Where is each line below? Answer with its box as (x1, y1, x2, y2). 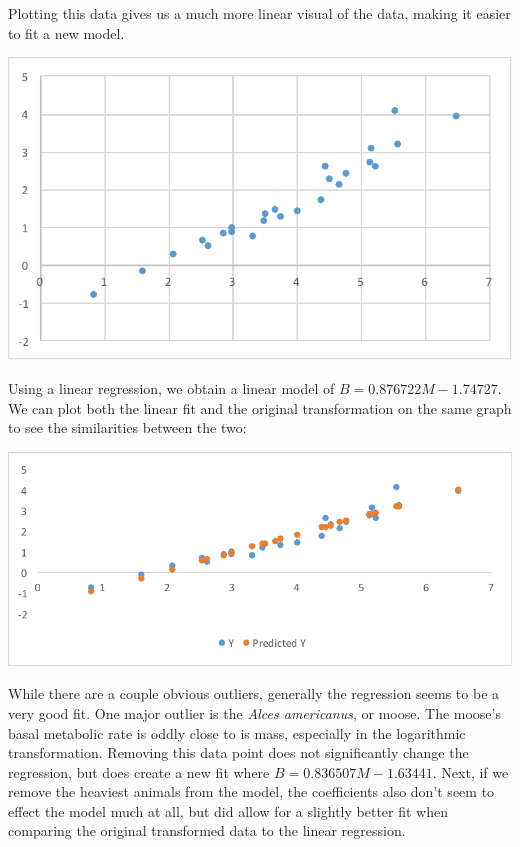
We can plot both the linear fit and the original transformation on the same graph (8, 397, 512, 418)
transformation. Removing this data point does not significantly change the (8, 742, 469, 763)
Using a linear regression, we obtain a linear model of (8, 377, 335, 398)
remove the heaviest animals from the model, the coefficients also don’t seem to (8, 781, 495, 802)
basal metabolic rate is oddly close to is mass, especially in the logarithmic (8, 722, 466, 743)
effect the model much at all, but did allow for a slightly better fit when (8, 800, 448, 821)
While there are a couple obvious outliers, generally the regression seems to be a (8, 683, 500, 704)
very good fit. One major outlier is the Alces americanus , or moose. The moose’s (8, 702, 501, 723)
